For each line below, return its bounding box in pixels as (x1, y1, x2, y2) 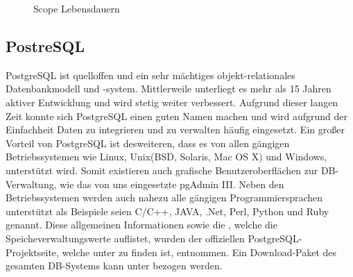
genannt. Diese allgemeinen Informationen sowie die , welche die (6, 217, 277, 232)
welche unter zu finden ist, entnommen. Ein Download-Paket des (62, 244, 337, 259)
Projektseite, (6, 244, 59, 259)
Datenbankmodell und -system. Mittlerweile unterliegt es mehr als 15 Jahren (6, 81, 332, 96)
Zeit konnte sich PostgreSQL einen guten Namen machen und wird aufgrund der (6, 108, 348, 123)
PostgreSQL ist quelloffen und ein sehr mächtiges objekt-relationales (6, 67, 295, 82)
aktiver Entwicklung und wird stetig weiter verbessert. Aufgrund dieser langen (6, 94, 338, 109)
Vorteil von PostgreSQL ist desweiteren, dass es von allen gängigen (6, 135, 290, 150)
